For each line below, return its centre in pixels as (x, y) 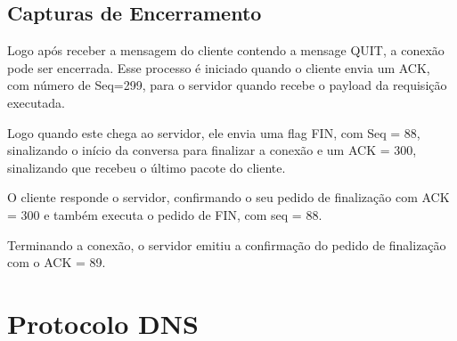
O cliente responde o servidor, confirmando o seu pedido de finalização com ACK (228, 197)
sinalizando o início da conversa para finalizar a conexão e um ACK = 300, (212, 150)
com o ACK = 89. (57, 262)
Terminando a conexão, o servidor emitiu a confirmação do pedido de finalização (227, 244)
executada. (36, 102)
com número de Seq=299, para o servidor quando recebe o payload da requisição (227, 85)
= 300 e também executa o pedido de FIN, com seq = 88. (165, 214)
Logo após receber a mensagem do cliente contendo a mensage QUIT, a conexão (226, 50)
